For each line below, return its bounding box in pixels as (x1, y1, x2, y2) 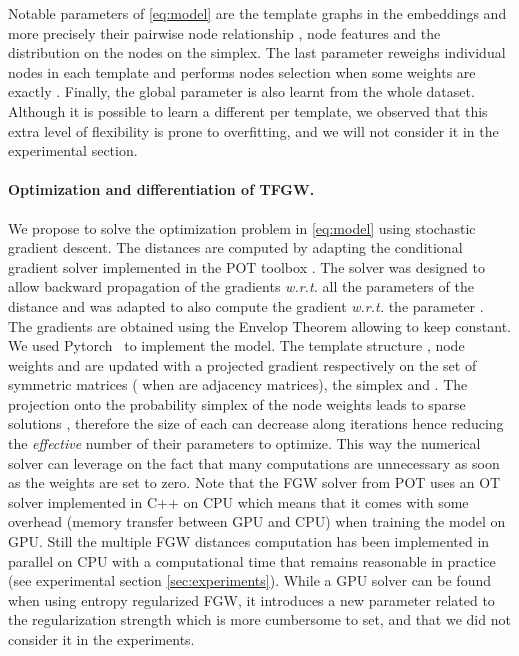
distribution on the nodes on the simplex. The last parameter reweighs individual (8, 42, 506, 63)
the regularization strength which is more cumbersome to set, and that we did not (8, 609, 511, 630)
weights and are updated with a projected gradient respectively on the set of (8, 354, 477, 375)
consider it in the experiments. (8, 629, 195, 650)
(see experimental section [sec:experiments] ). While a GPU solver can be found (8, 570, 491, 591)
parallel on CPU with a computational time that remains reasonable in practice (8, 550, 496, 571)
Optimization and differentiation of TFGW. (8, 179, 315, 200)
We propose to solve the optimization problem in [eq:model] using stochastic (8, 217, 476, 238)
